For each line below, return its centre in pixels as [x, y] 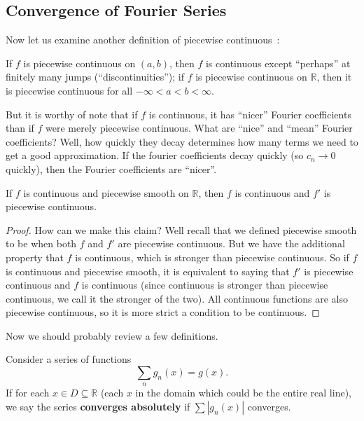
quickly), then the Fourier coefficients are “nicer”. [111, 168]
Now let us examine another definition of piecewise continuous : [143, 40]
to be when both [41, 243]
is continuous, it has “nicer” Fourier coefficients [250, 114]
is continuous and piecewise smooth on [106, 192]
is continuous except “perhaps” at [278, 63]
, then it [334, 77]
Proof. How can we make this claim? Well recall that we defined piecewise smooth [181, 229]
